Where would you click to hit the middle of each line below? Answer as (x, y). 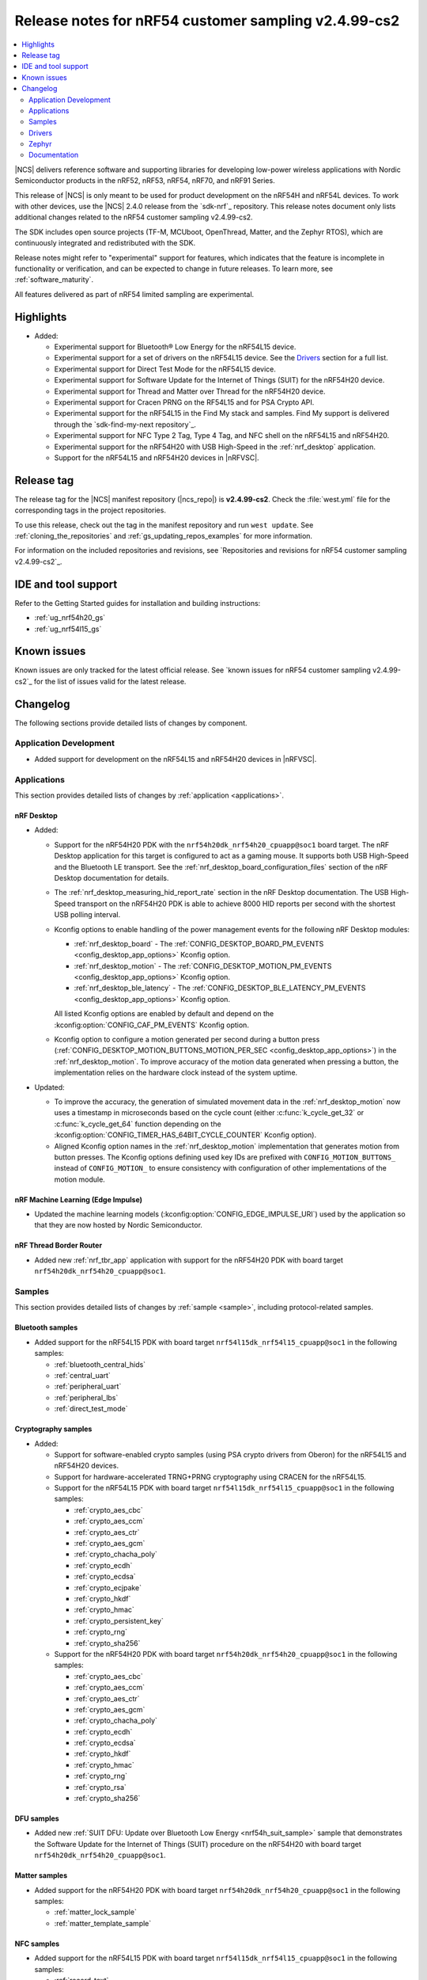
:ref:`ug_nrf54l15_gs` (68, 629)
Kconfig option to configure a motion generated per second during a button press (187, 1039)
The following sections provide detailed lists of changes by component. (131, 723)
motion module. (80, 1179)
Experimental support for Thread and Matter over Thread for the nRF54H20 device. (190, 391)
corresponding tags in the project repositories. (90, 510)
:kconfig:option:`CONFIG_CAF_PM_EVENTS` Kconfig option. (151, 1025)
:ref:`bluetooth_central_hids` (100, 1364)
